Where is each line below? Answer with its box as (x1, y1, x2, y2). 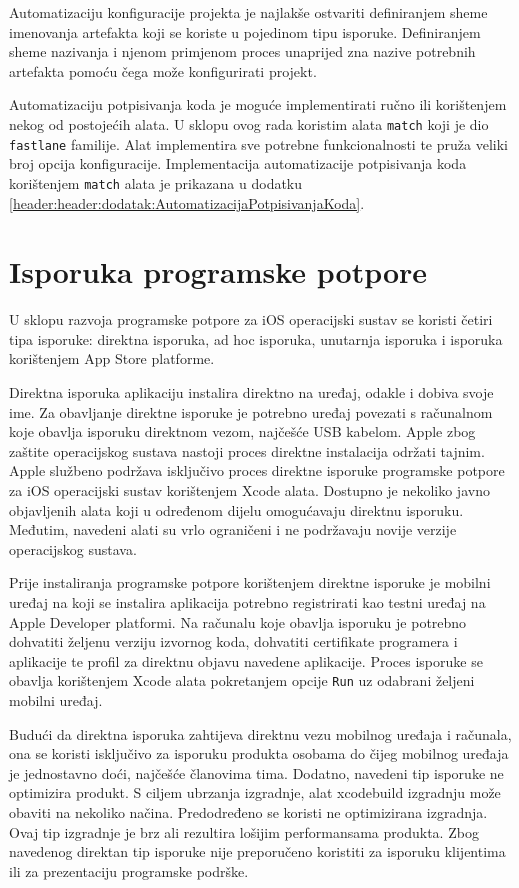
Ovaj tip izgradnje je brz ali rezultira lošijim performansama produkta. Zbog (9, 821, 479, 842)
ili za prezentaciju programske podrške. (9, 860, 249, 881)
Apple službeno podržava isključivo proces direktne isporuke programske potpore (9, 460, 505, 481)
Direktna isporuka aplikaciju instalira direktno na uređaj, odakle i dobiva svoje (9, 382, 494, 403)
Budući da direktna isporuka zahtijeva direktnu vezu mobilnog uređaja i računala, (9, 723, 512, 744)
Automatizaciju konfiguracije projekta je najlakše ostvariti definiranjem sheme (9, 2, 488, 22)
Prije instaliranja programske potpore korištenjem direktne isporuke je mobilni (9, 572, 491, 593)
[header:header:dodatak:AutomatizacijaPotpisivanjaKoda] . (9, 192, 365, 213)
